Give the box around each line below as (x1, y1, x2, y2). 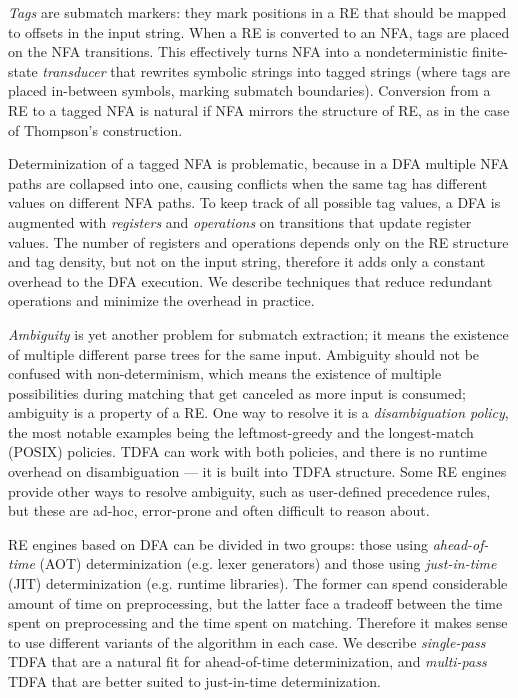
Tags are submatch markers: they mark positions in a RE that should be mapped (8, 2, 507, 22)
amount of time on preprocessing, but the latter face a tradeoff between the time (8, 592, 503, 613)
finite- (472, 41, 508, 62)
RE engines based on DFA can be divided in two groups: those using (8, 533, 429, 554)
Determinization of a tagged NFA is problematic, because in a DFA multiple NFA (8, 153, 509, 174)
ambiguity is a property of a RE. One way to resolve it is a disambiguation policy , (8, 402, 509, 423)
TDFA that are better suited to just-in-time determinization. (8, 671, 381, 691)
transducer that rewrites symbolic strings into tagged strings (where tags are (42, 60, 511, 81)
